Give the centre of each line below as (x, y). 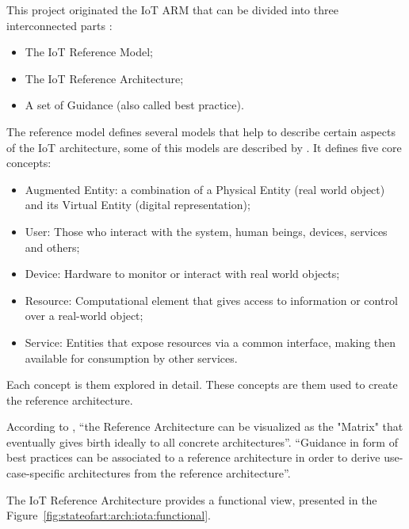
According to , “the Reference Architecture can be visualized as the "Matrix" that (205, 426)
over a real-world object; (84, 316)
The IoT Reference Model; (89, 52)
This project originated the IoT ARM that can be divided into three (172, 10)
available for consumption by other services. (131, 358)
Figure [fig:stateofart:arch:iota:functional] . (109, 515)
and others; (52, 247)
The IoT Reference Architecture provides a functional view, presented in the (192, 499)
